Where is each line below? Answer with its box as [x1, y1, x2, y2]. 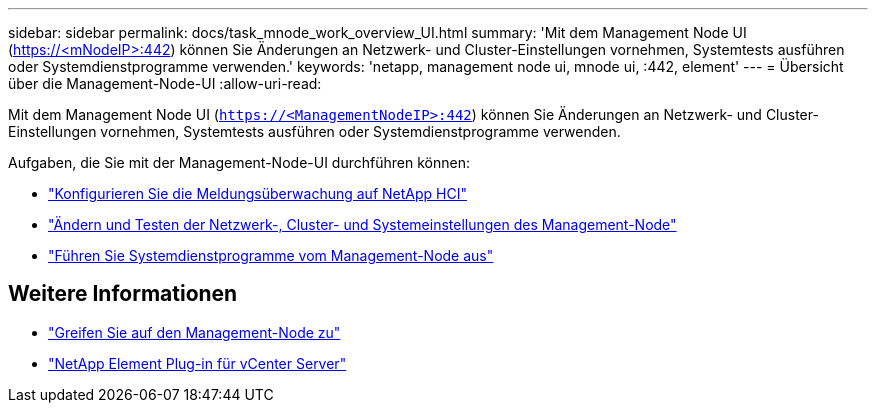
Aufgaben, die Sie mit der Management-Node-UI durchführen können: [8, 154, 470, 171]
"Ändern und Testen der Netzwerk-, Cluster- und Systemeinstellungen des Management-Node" [48, 216, 677, 233]
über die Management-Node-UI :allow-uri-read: [8, 75, 322, 92]
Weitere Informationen [8, 281, 238, 307]
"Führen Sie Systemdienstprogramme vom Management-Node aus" [48, 247, 494, 264]
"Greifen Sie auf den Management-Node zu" [48, 323, 341, 341]
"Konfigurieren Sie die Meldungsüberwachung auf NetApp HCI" [48, 185, 467, 202]
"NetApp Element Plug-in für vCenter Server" [48, 354, 347, 372]
